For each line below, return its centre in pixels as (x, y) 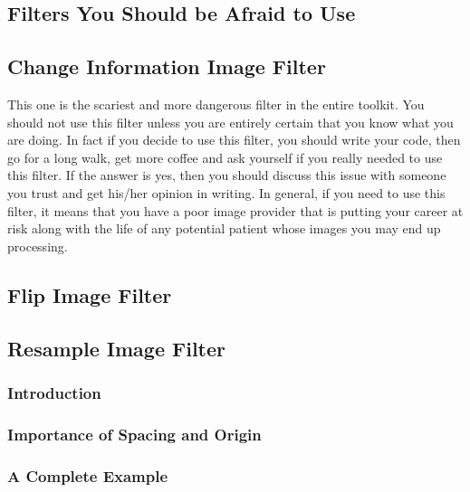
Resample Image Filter (117, 348)
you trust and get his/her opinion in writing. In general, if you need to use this (226, 192)
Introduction (54, 392)
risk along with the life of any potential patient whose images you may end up (224, 228)
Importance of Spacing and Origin (134, 434)
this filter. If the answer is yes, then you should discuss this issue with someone (227, 175)
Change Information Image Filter (167, 66)
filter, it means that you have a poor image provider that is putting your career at (235, 210)
